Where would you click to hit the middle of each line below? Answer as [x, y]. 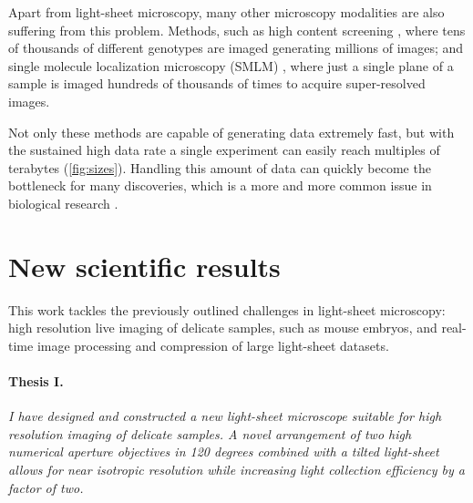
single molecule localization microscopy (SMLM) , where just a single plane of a [231, 65]
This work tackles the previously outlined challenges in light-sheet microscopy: [227, 309]
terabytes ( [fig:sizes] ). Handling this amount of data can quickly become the [220, 167]
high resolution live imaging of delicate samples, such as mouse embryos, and [223, 328]
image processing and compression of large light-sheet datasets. [213, 345]
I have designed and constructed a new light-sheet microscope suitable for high [225, 416]
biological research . [63, 203]
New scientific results [144, 266]
